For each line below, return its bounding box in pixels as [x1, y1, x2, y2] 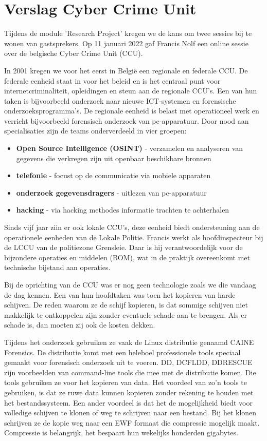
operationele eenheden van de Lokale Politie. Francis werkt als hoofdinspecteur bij [4, 232, 263, 242]
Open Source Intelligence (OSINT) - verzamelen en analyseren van [16, 143, 243, 154]
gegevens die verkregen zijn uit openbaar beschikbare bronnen [16, 152, 211, 163]
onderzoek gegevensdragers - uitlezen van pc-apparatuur [16, 187, 207, 198]
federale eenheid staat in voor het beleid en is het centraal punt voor [4, 75, 221, 86]
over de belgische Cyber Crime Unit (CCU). [4, 48, 143, 59]
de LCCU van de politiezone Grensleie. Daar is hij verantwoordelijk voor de [4, 242, 243, 253]
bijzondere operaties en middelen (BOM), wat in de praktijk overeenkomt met [4, 252, 250, 262]
